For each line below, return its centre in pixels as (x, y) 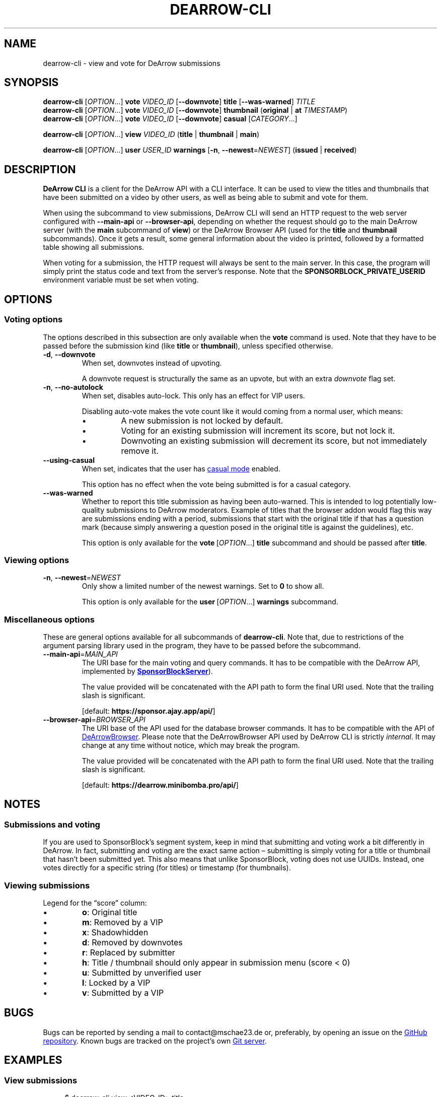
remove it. (140, 451)
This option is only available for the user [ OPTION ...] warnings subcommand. (210, 602)
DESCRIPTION (40, 169)
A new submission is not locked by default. (202, 420)
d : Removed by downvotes (132, 942)
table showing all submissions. (94, 247)
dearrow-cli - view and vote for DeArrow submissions (132, 63)
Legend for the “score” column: (95, 903)
